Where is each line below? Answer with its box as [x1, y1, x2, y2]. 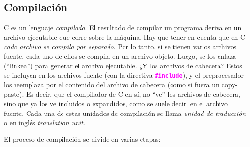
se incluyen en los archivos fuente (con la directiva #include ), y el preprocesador [4, 70, 244, 80]
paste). [4, 89, 24, 99]
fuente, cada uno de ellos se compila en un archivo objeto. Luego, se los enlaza [4, 50, 236, 61]
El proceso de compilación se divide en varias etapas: [4, 133, 161, 144]
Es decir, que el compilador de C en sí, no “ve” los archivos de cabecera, [26, 89, 240, 99]
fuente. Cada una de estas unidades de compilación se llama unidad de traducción [4, 108, 246, 118]
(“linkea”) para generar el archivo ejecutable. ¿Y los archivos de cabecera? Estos [4, 60, 242, 70]
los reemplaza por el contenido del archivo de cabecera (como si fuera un [4, 79, 219, 89]
